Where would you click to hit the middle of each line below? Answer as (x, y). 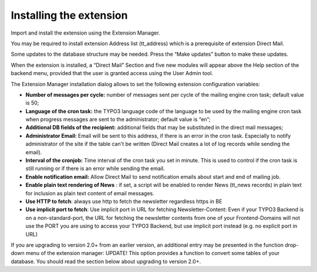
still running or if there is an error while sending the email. (95, 169)
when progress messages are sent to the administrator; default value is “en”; (118, 120)
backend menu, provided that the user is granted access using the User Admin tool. (112, 73)
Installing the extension (69, 15)
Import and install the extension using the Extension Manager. (86, 33)
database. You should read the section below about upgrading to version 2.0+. (106, 261)
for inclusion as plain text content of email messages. (90, 193)
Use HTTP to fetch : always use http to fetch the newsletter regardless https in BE (124, 201)
